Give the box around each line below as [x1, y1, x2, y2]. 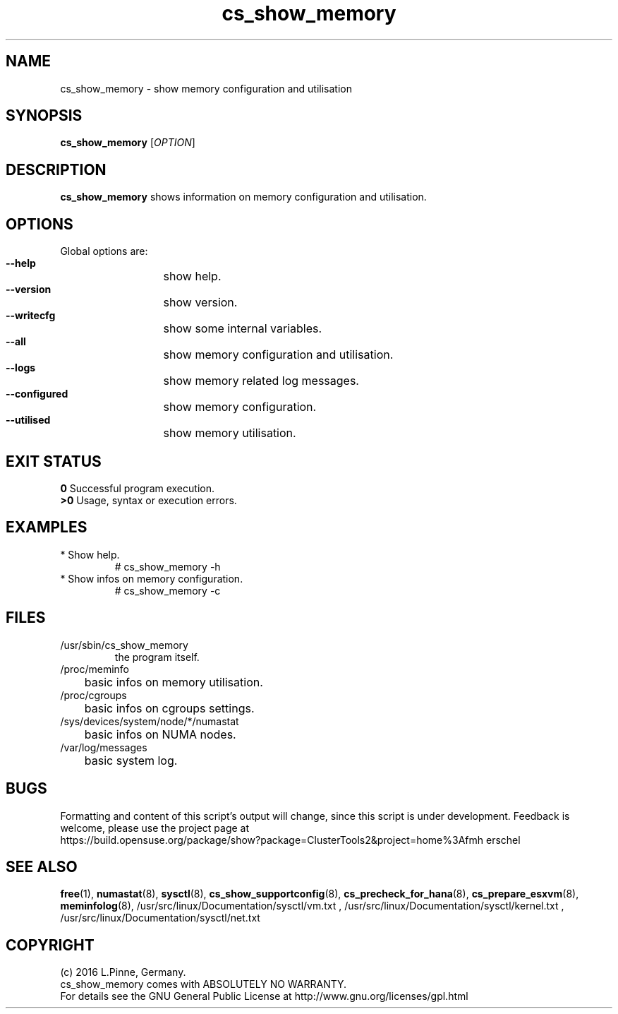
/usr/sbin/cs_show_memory [60, 638, 188, 651]
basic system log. [84, 753, 178, 768]
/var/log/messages [60, 741, 147, 753]
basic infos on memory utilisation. [84, 674, 263, 689]
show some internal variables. [163, 321, 322, 336]
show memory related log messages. [163, 374, 359, 388]
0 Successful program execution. [60, 482, 214, 494]
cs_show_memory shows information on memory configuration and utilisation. [60, 191, 427, 203]
